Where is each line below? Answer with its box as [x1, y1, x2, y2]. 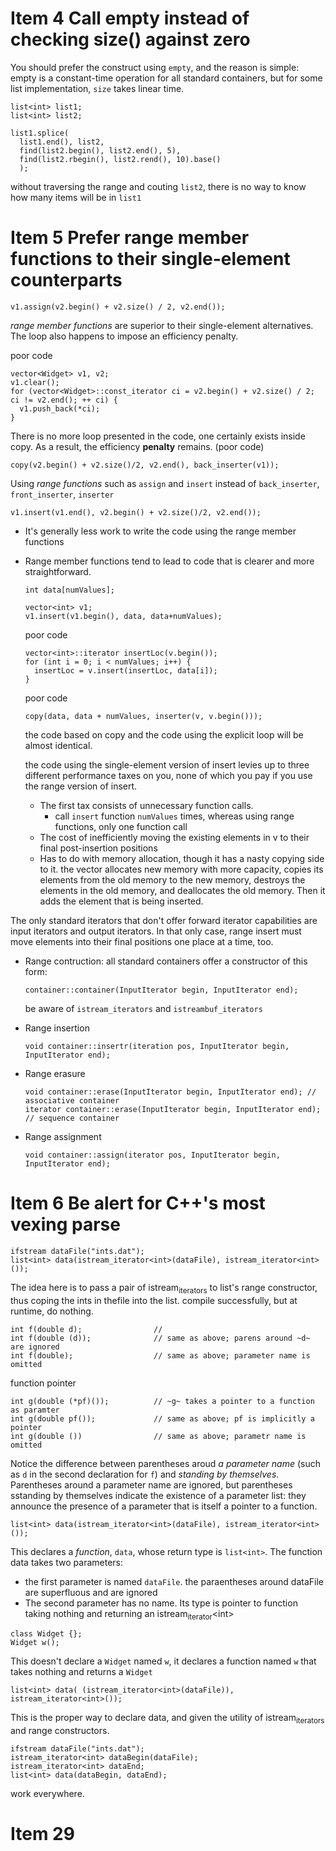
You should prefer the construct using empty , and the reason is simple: [10, 61, 300, 73]
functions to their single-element [10, 248, 291, 271]
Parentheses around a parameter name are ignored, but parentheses [10, 1478, 293, 1491]
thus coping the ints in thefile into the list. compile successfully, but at [10, 1294, 298, 1306]
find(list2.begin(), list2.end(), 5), [19, 145, 182, 156]
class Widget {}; [10, 1629, 83, 1639]
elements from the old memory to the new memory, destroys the [39, 873, 306, 886]
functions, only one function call [54, 820, 188, 832]
